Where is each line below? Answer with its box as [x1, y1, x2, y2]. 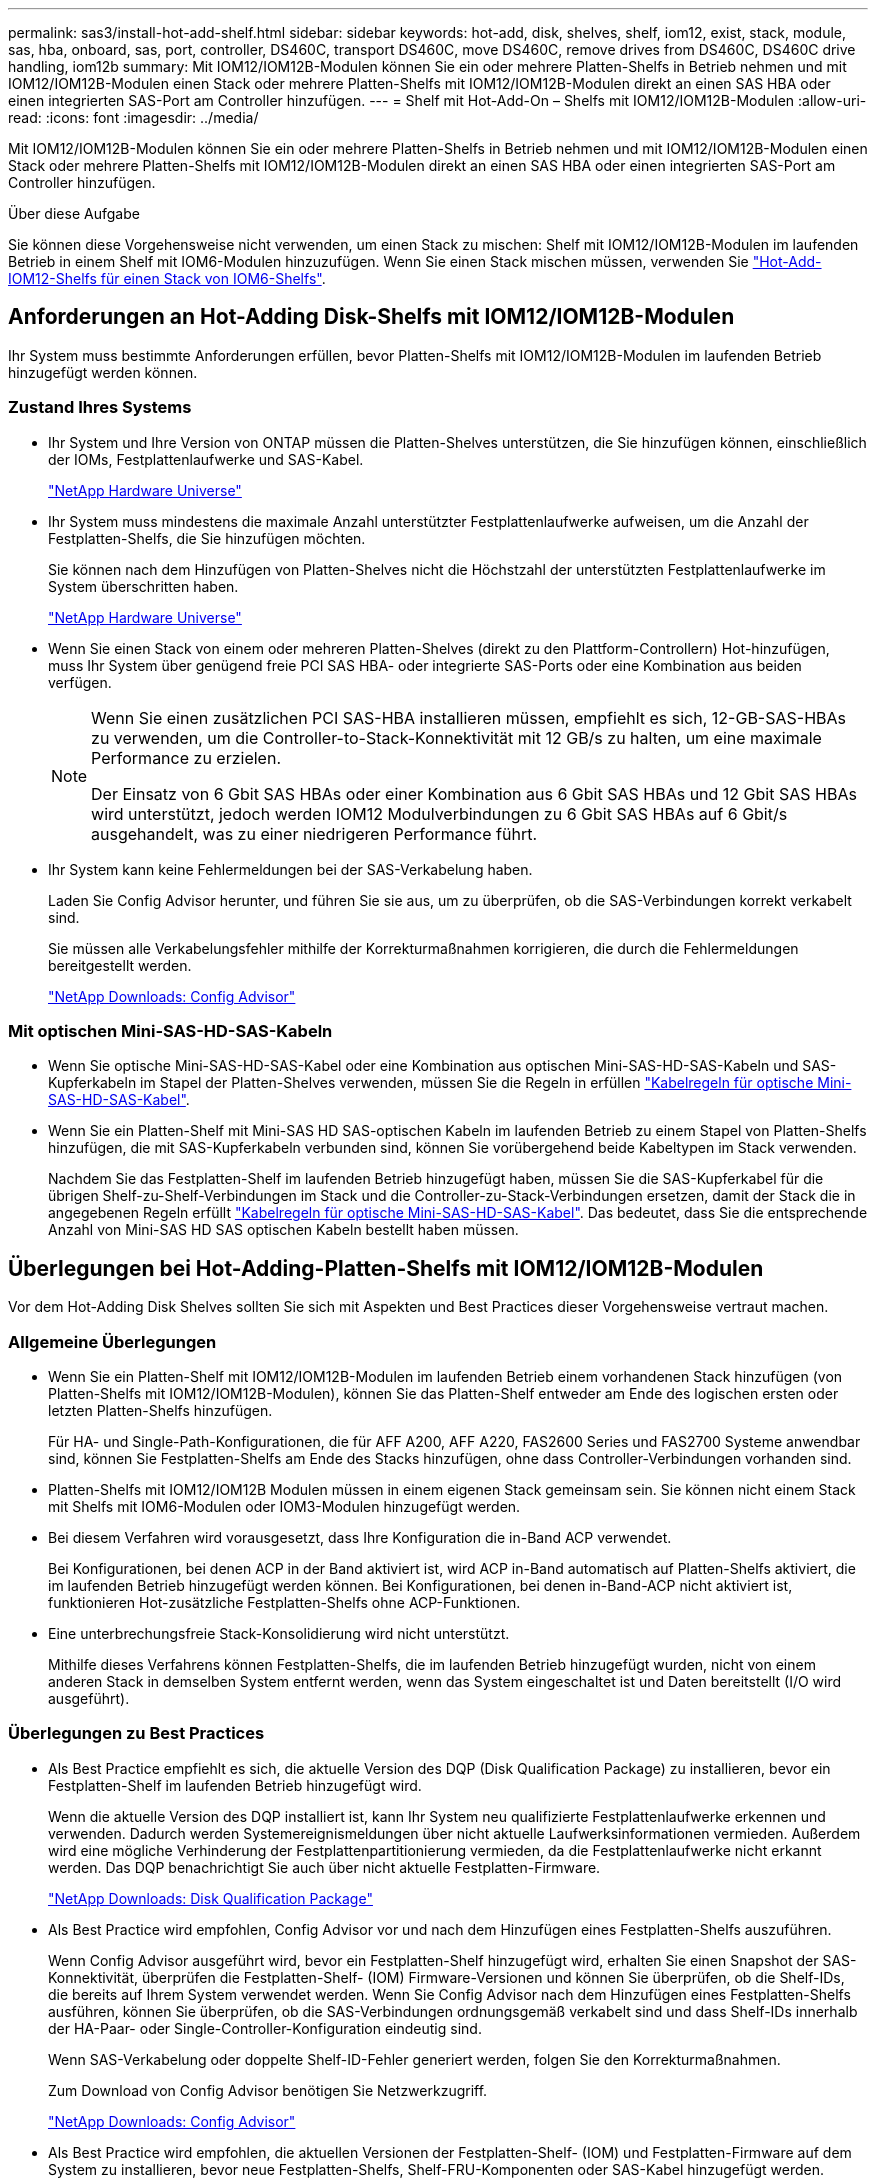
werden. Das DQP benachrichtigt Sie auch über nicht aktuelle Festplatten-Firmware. [48, 1858, 601, 1876]
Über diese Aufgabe [8, 205, 140, 222]
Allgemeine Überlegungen [8, 1331, 217, 1352]
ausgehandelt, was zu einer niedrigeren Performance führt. [91, 823, 538, 844]
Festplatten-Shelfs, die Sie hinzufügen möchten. [48, 529, 366, 547]
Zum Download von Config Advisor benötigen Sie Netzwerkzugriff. [48, 2081, 488, 2099]
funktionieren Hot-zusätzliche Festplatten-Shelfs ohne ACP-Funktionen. [48, 1593, 521, 1611]
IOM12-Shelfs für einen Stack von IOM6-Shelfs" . [8, 270, 326, 287]
